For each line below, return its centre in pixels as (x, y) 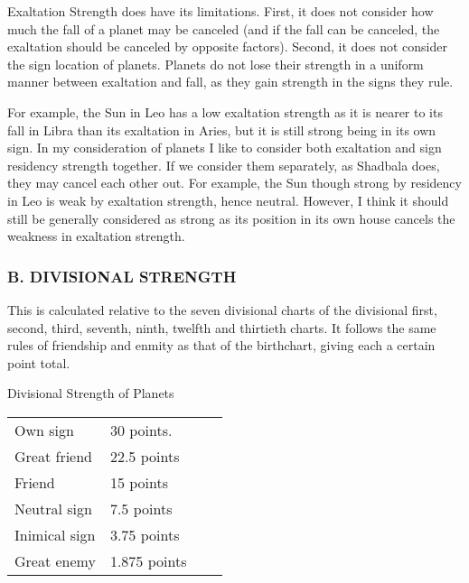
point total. (39, 362)
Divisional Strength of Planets (91, 393)
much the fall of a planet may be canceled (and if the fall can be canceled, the (224, 28)
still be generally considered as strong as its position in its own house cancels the (231, 218)
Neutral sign (53, 508)
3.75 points (145, 534)
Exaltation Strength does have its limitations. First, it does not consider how (220, 11)
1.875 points (148, 560)
